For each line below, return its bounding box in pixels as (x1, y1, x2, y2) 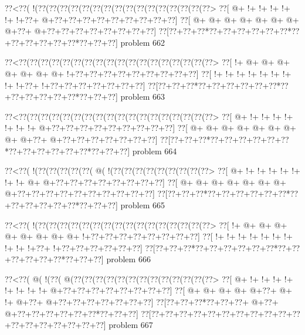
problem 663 (120, 90, 165, 103)
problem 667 (109, 319, 153, 331)
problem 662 (120, 36, 165, 48)
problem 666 (106, 253, 151, 265)
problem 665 (120, 198, 165, 211)
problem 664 (132, 144, 177, 157)
